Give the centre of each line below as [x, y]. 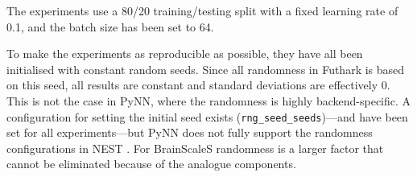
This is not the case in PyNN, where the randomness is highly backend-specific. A [209, 100]
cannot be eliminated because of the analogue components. [151, 164]
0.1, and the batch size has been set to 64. [110, 26]
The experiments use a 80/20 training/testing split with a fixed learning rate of [202, 10]
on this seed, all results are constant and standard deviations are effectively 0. [198, 85]
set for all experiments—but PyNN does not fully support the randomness [190, 132]
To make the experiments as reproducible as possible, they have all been [185, 54]
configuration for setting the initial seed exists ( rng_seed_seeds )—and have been [207, 116]
